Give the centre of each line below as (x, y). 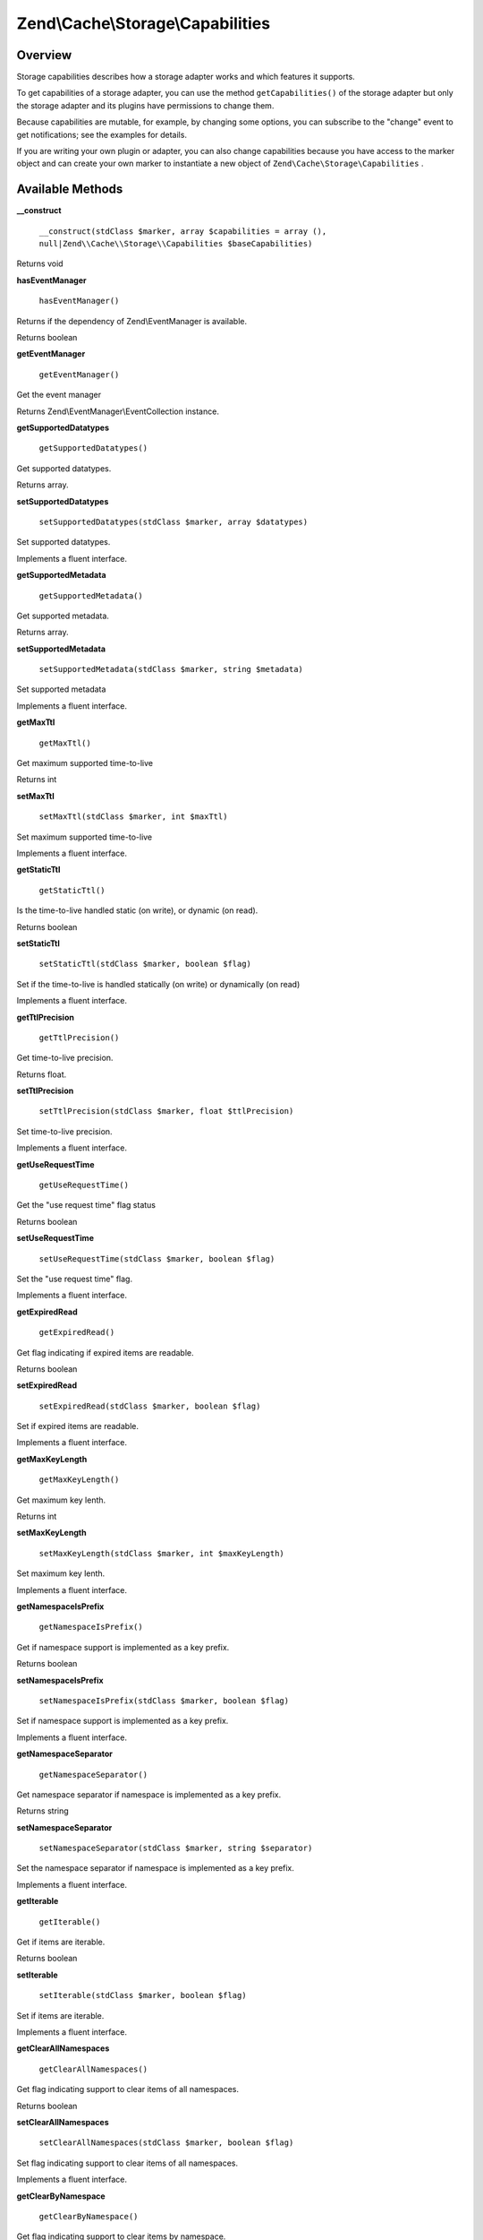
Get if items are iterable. (61, 1942)
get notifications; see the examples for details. (102, 134)
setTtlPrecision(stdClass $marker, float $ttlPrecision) (166, 1111)
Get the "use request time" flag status (86, 1205)
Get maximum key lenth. (61, 1500)
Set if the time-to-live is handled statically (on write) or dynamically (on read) (158, 984)
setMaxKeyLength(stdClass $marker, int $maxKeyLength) (162, 1553)
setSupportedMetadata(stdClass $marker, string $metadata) (171, 669)
